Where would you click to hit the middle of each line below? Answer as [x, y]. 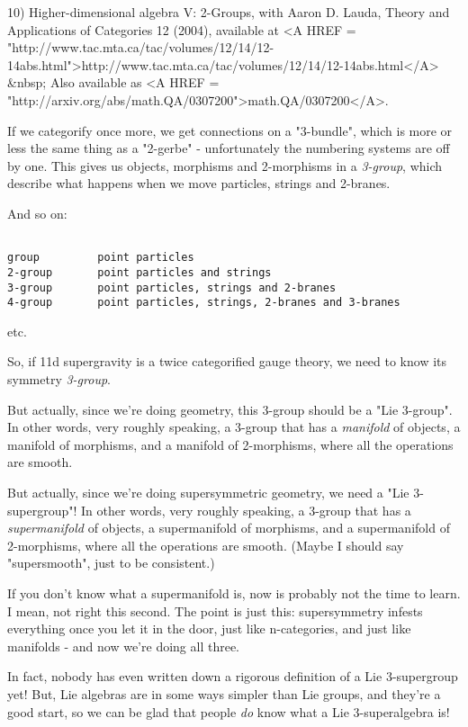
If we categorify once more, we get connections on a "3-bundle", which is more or [230, 130]
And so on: [37, 213]
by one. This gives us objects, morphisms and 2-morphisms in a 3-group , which [225, 165]
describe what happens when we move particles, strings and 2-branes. [199, 183]
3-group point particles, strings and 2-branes [172, 287]
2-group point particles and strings [139, 272]
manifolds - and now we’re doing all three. [123, 646]
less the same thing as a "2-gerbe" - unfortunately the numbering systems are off [229, 148]
